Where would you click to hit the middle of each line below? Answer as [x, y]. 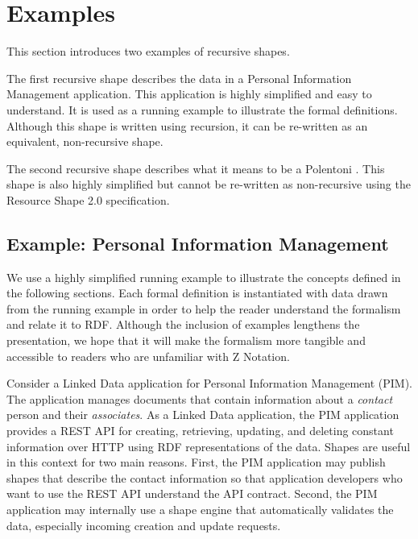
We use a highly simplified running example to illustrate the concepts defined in [204, 277]
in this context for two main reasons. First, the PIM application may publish [196, 462]
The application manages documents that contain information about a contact [200, 398]
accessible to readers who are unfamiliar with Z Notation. [148, 356]
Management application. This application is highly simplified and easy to [189, 94]
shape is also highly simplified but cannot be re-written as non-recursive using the [209, 184]
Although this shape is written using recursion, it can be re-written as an [187, 125]
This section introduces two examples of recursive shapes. [148, 51]
